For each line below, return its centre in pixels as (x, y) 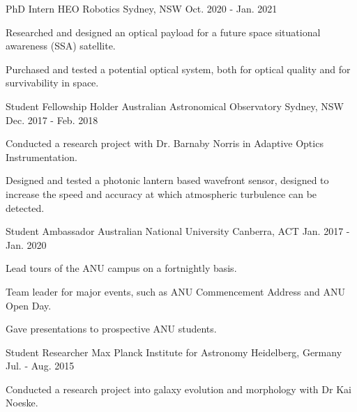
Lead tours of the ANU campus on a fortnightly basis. (121, 268)
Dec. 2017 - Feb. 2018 (52, 120)
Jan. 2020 (26, 244)
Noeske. (22, 403)
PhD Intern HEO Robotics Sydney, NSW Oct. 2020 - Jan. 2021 (142, 8)
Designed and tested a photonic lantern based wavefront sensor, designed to (167, 180)
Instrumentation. (41, 157)
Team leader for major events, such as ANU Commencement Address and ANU (175, 291)
